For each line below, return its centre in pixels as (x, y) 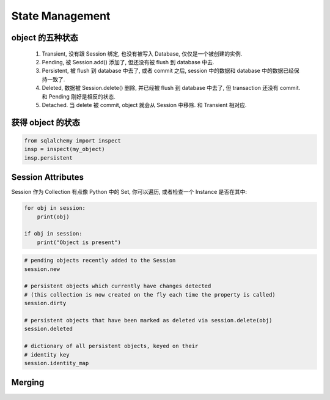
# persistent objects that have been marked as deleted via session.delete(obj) (148, 320)
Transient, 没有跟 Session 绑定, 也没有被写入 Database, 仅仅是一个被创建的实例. (142, 54)
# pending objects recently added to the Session (100, 261)
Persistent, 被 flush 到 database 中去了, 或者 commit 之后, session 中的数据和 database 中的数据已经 (168, 71)
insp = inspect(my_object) (64, 149)
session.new (42, 269)
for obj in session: (55, 208)
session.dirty (45, 303)
